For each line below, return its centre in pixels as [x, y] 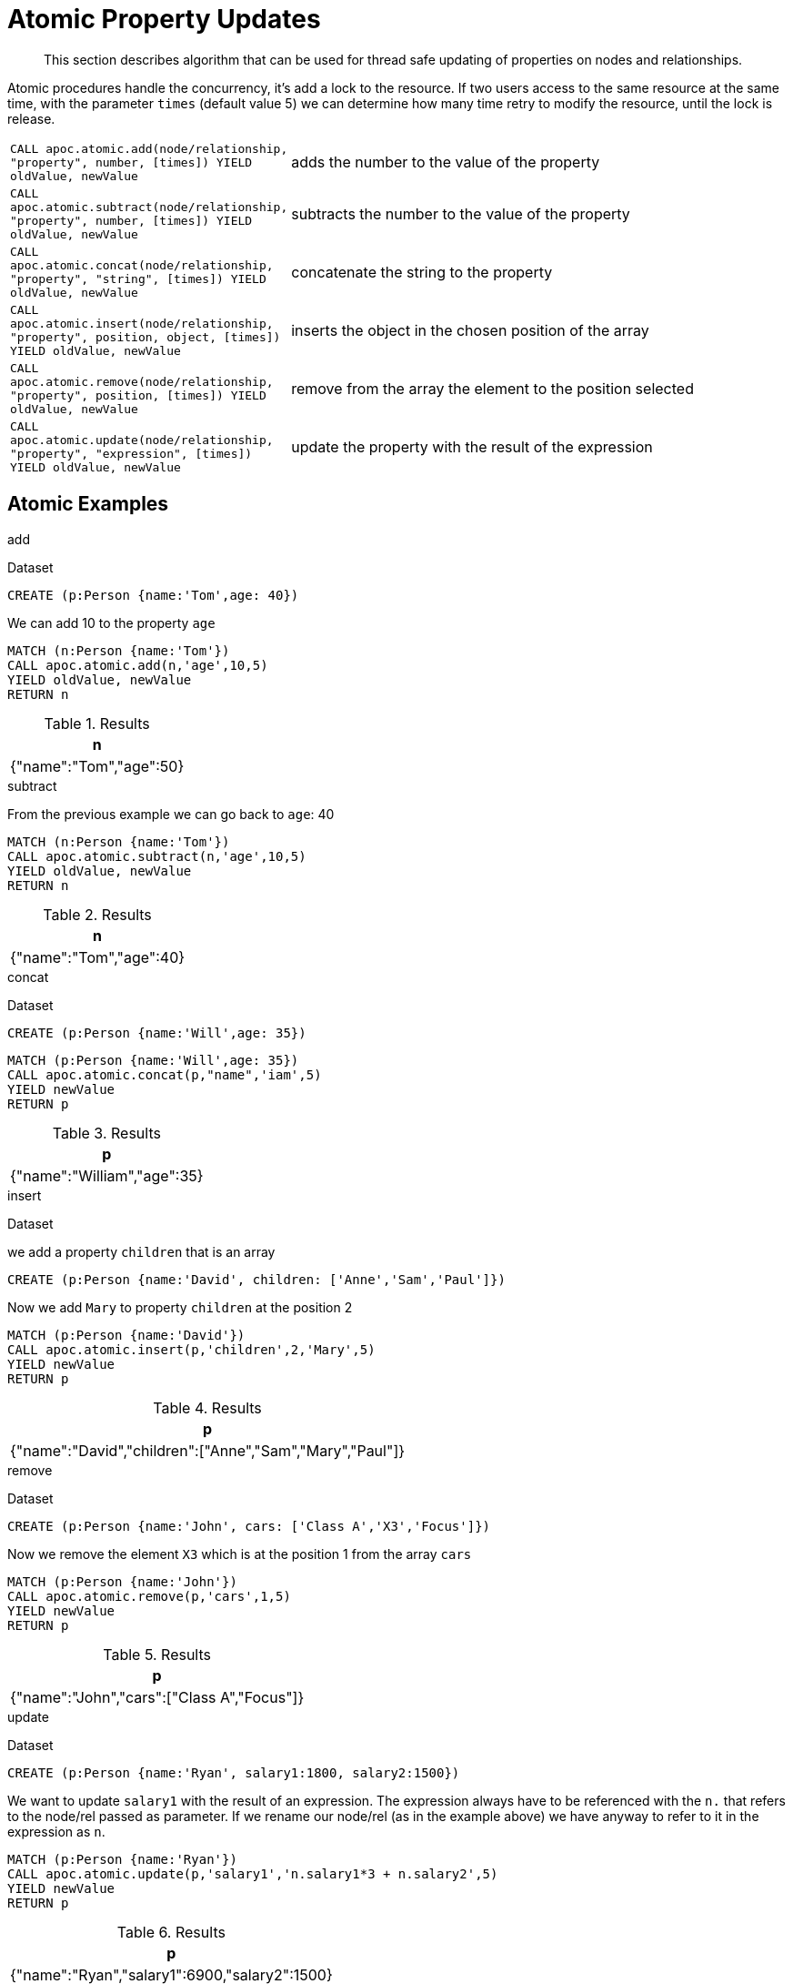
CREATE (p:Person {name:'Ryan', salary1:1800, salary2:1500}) [234, 1772]
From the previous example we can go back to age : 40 [171, 814]
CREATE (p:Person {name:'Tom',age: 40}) [153, 595]
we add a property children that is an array [141, 1251]
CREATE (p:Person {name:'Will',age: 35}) [157, 1032]
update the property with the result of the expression [472, 446]
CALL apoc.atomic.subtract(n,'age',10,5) [157, 856]
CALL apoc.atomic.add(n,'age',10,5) [138, 665]
